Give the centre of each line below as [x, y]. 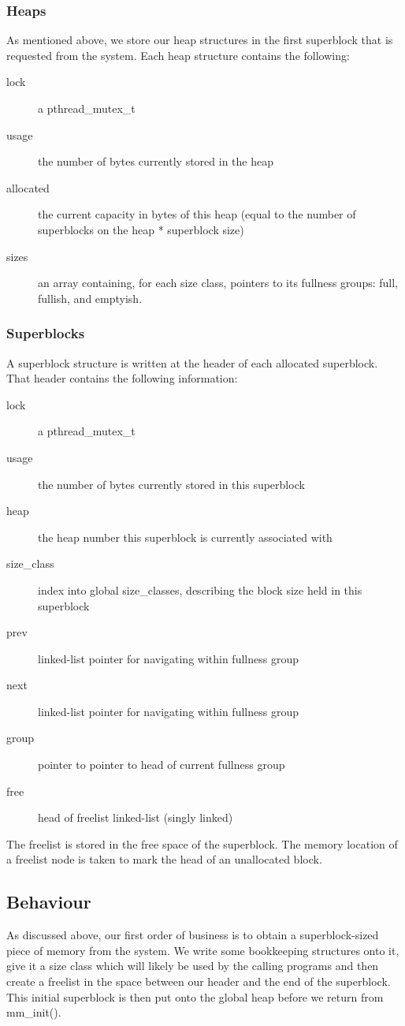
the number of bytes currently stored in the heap [156, 161]
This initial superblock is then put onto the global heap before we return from [195, 996]
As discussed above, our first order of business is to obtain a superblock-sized [193, 935]
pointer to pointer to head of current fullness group [162, 765]
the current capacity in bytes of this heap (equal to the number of [197, 214]
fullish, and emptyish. [90, 298]
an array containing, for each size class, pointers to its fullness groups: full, [218, 283]
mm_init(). [34, 1012]
